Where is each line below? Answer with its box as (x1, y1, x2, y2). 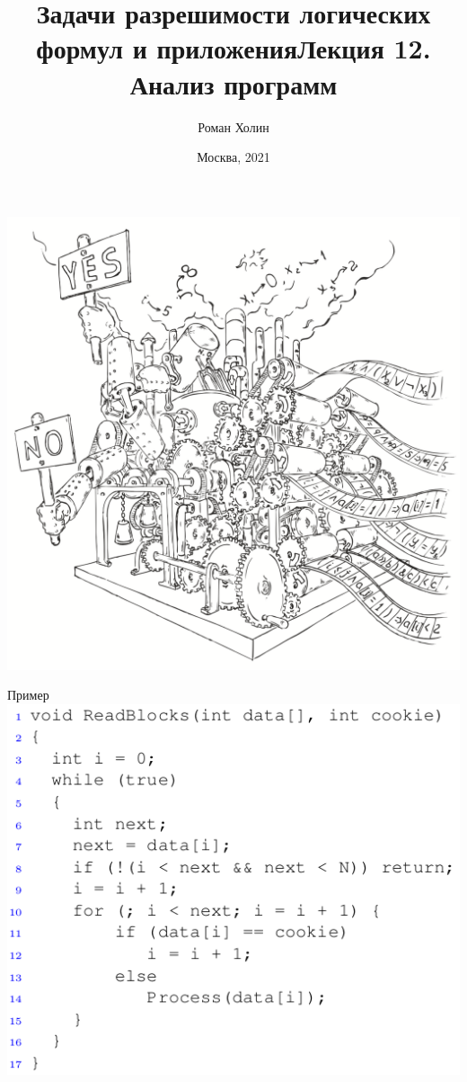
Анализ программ (129, 65, 338, 102)
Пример (7, 685, 49, 704)
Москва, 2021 (197, 148, 270, 166)
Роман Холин (198, 117, 269, 136)
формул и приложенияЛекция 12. (36, 30, 431, 67)
